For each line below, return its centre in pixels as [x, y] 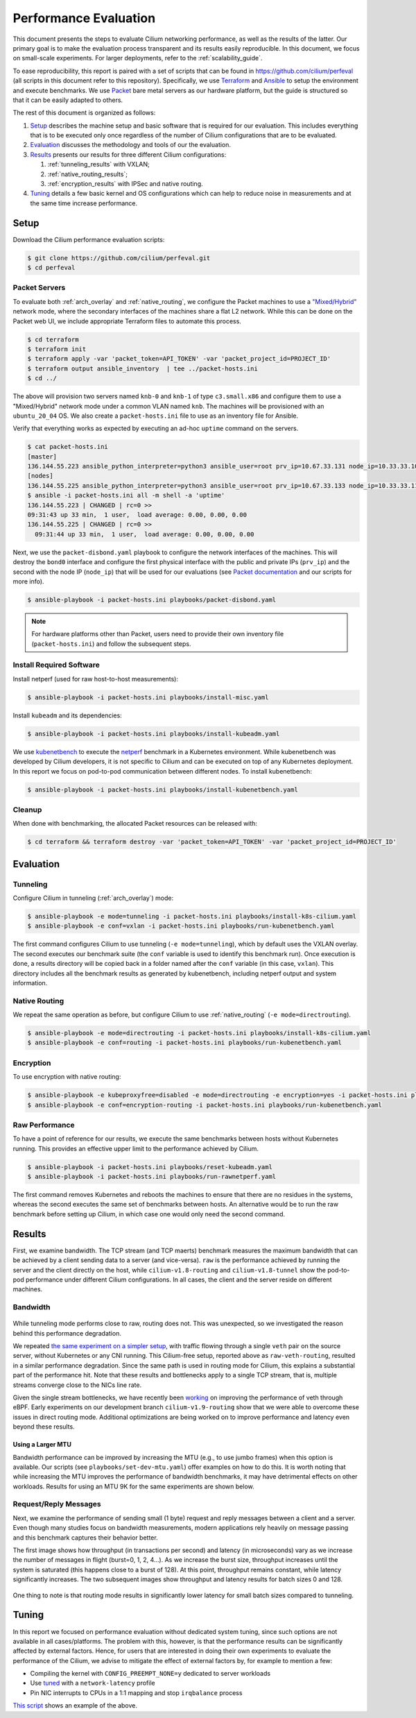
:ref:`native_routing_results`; [88, 174]
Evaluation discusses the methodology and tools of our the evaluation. [131, 145]
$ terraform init [57, 349]
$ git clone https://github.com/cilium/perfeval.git [119, 258]
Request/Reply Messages [57, 1504]
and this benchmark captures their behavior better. [86, 1538]
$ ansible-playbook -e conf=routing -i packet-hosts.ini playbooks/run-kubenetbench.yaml [185, 1043]
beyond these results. [44, 1427]
